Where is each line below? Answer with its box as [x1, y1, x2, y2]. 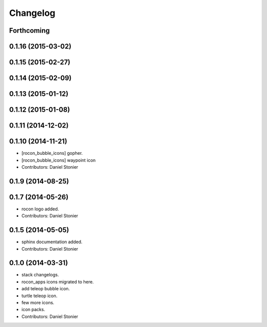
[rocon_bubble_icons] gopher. [21, 150, 83, 156]
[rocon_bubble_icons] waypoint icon [21, 157, 96, 163]
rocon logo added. [21, 206, 59, 212]
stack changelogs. [21, 272, 59, 278]
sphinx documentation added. [21, 239, 83, 245]
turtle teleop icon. [21, 293, 58, 299]
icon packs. [21, 307, 45, 313]
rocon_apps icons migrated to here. [21, 278, 94, 285]
